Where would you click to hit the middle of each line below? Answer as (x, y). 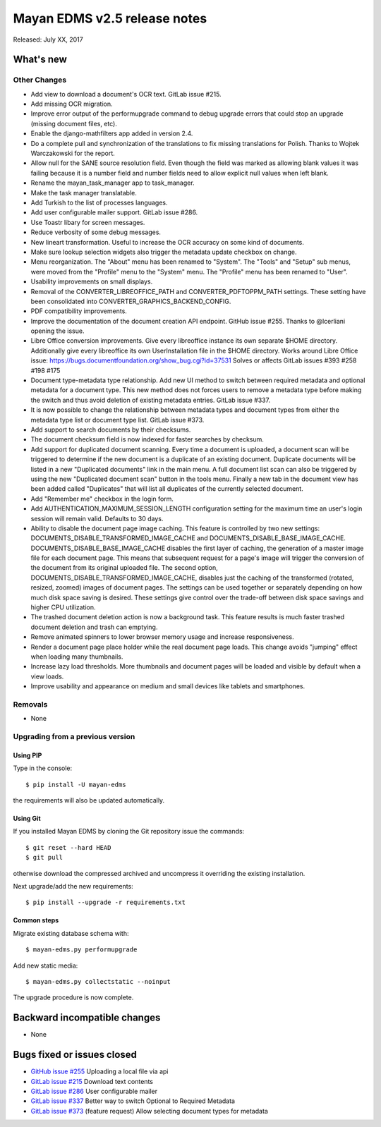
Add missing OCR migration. (72, 104)
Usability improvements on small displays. (92, 281)
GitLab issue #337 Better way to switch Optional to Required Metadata (133, 1101)
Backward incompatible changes (87, 1018)
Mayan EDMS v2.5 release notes (110, 18)
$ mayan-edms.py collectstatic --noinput (98, 981)
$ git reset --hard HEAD (68, 847)
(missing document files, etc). (74, 123)
